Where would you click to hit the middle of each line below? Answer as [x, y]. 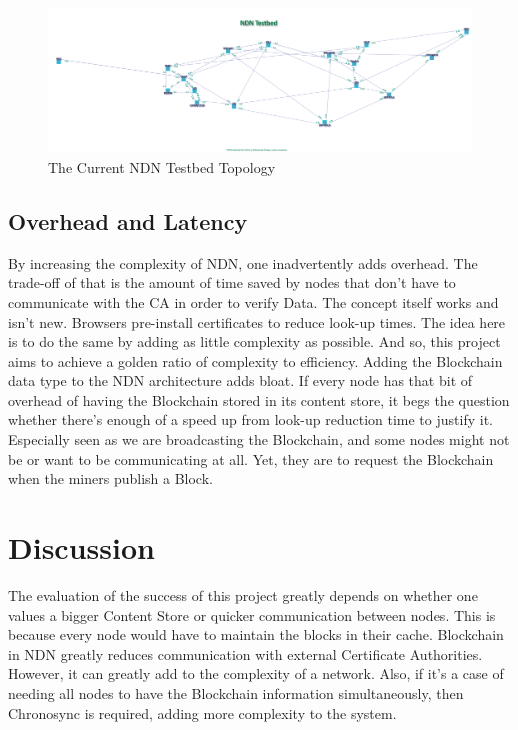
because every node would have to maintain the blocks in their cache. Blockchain [256, 634]
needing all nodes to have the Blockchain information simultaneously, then [236, 692]
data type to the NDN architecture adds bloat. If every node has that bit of [240, 380]
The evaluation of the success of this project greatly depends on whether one [243, 594]
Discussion [81, 547]
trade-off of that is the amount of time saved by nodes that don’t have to [232, 282]
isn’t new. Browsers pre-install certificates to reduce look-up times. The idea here [257, 321]
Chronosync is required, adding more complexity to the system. [202, 712]
